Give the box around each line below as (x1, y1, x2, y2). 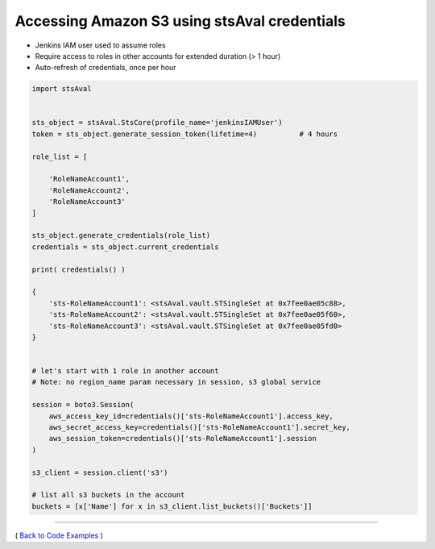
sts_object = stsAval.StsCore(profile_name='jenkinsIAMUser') (31, 118, 283, 127)
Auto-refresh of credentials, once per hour (35, 63, 176, 73)
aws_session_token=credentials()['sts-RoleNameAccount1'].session (48, 434, 317, 443)
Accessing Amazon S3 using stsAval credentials (14, 12, 346, 30)
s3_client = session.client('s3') (31, 468, 168, 477)
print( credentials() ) (31, 264, 126, 274)
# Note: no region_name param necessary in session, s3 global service (31, 377, 321, 387)
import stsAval (31, 85, 92, 94)
